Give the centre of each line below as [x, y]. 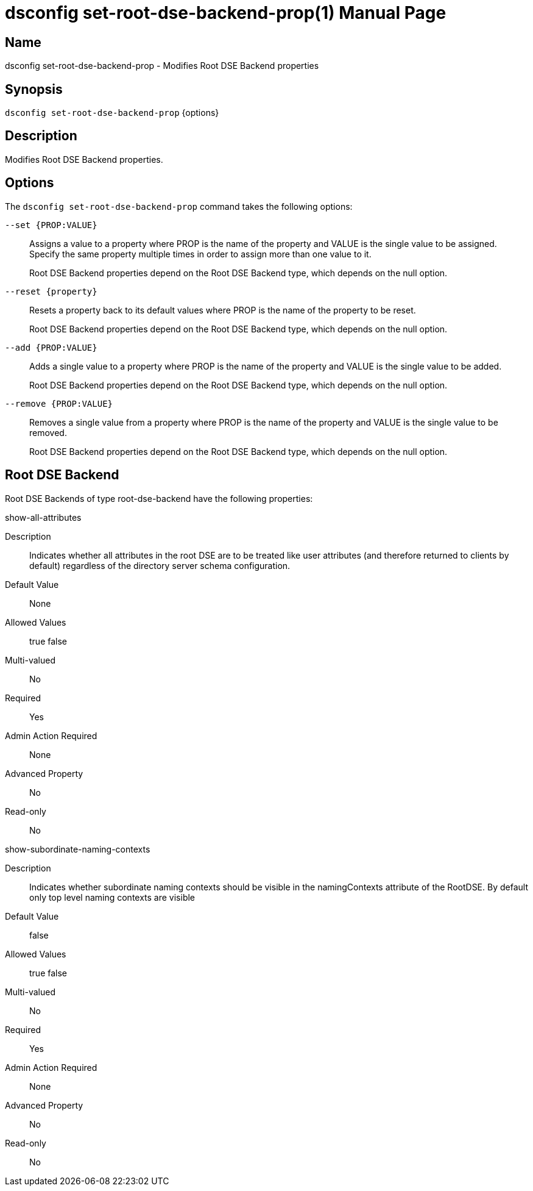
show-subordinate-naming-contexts [78, 849]
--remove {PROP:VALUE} [59, 403]
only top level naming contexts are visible [112, 897]
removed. [48, 432]
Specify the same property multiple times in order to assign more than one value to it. [200, 254]
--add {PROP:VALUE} [51, 347]
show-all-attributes [43, 517]
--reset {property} [51, 291]
